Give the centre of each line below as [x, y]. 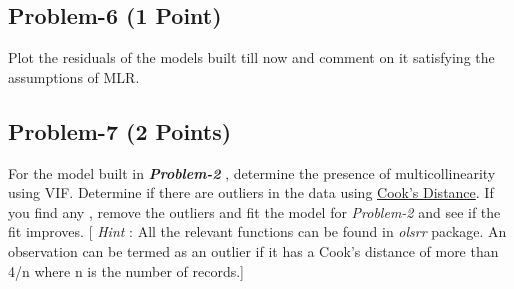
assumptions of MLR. [74, 76]
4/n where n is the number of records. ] [126, 270]
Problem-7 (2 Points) [120, 130]
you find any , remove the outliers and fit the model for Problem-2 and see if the [254, 211]
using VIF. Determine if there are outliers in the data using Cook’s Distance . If [251, 192]
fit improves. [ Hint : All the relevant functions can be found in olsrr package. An [257, 231]
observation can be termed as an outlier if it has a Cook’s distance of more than [253, 250]
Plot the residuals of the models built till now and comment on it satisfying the [251, 57]
